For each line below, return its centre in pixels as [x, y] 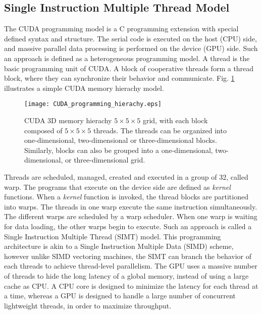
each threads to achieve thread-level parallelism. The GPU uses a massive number [131, 266]
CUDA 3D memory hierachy [68, 120]
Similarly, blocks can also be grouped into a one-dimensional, [119, 150]
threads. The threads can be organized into [160, 130]
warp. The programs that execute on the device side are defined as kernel [117, 187]
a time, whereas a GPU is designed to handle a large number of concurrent [120, 296]
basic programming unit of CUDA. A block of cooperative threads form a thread [129, 68]
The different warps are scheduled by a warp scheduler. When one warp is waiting [131, 216]
